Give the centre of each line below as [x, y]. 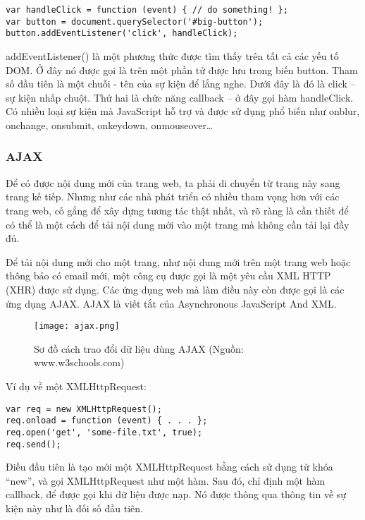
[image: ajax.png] [77, 326]
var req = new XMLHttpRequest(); [84, 409]
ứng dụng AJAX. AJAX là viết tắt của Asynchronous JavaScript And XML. [171, 303]
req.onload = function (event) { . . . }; [107, 421]
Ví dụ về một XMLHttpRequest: [76, 386]
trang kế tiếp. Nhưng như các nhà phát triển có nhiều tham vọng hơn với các [173, 196]
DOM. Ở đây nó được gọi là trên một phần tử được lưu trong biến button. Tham [182, 69]
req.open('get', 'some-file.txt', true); [104, 432]
